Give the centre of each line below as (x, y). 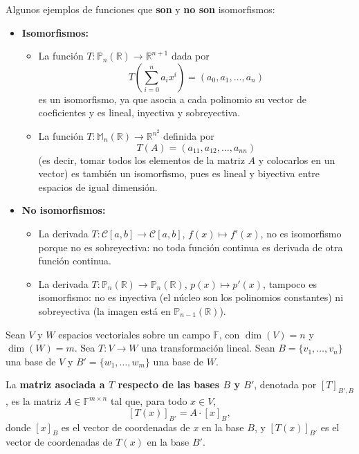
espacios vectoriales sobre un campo (134, 334)
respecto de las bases (169, 384)
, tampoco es (290, 283)
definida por (189, 136)
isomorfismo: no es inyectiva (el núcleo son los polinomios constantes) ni (191, 297)
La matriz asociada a (55, 384)
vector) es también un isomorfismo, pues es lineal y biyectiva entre (179, 173)
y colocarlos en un (297, 160)
